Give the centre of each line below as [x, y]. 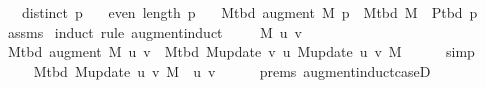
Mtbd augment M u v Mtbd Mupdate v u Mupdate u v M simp [241, 51]
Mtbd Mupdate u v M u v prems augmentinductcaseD [232, 70]
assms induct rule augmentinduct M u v [154, 31]
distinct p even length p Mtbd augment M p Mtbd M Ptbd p [249, 12]
